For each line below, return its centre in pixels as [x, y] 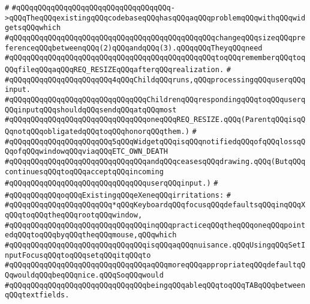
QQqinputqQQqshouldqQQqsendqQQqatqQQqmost [91, 110]
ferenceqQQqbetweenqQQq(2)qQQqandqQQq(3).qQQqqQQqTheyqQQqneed [134, 48]
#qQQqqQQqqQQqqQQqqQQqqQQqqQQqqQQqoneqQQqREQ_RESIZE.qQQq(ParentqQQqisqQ [155, 120]
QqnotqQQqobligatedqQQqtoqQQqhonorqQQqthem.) [97, 131]
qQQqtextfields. [37, 295]
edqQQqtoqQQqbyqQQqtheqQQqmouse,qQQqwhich [91, 235]
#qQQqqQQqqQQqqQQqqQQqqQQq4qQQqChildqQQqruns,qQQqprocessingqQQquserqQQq [155, 80]
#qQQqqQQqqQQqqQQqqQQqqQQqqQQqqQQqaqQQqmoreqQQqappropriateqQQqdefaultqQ [155, 265]
